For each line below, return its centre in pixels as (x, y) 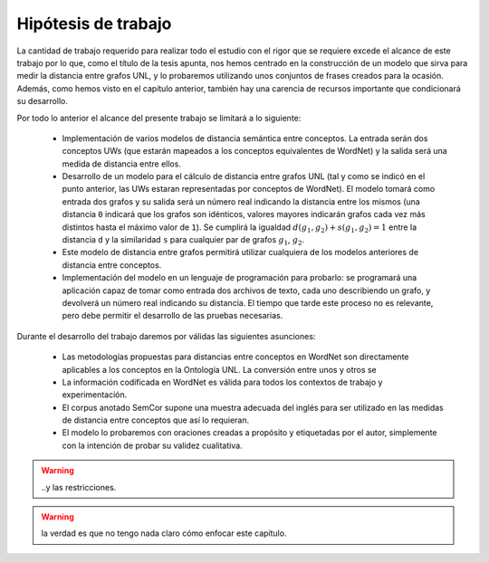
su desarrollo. (42, 101)
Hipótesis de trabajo (94, 24)
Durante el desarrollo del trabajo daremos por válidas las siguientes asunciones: (166, 336)
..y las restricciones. (79, 487)
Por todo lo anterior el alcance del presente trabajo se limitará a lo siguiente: (159, 118)
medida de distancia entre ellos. (121, 164)
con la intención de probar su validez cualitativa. (153, 445)
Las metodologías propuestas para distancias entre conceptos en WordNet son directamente (235, 357)
